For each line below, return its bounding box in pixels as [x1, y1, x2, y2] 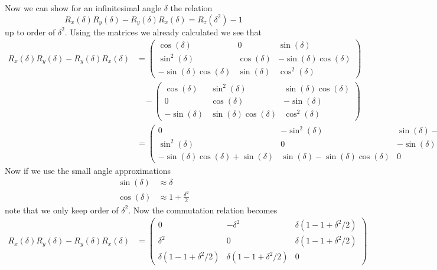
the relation [170, 2, 213, 14]
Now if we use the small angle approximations [5, 164, 171, 176]
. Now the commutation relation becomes [128, 203, 278, 216]
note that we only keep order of [5, 203, 119, 216]
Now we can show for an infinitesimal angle [5, 2, 162, 14]
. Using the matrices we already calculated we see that [64, 25, 262, 38]
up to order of [5, 25, 56, 38]
